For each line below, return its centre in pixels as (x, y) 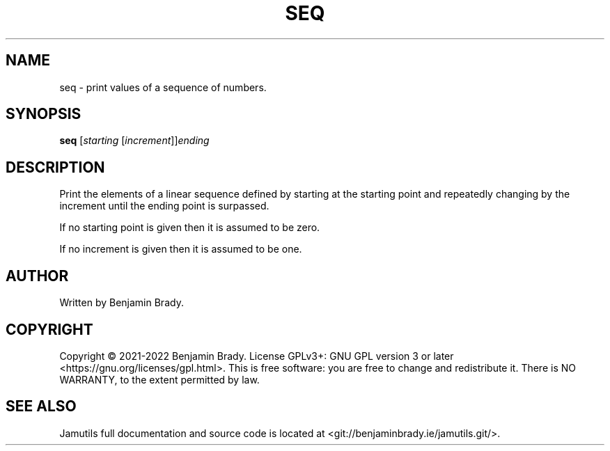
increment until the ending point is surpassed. (164, 206)
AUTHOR (37, 276)
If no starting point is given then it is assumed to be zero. (190, 228)
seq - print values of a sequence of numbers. (163, 87)
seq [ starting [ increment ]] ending (134, 141)
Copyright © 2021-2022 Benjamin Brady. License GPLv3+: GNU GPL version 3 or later (257, 356)
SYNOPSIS (44, 114)
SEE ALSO (41, 406)
